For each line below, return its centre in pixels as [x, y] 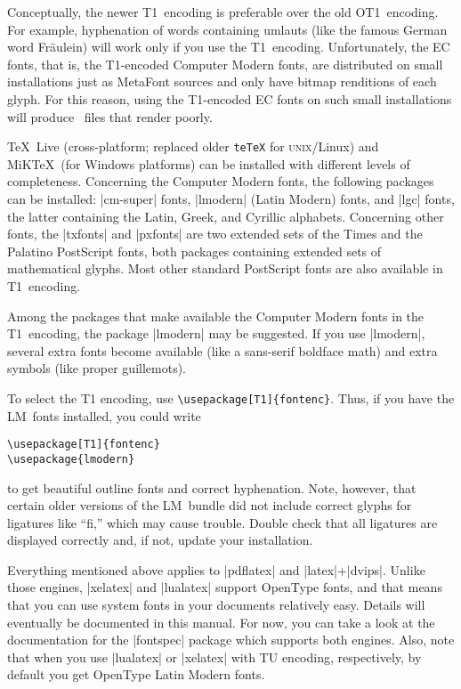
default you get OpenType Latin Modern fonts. [136, 674]
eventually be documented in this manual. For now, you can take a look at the [221, 622]
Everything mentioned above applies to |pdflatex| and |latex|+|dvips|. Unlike [216, 569]
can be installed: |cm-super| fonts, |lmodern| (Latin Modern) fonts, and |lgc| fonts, [231, 199]
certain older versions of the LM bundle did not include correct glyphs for [210, 505]
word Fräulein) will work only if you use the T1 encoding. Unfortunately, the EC [229, 47]
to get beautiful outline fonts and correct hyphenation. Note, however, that [212, 487]
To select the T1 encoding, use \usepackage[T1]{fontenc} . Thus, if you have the [231, 397]
